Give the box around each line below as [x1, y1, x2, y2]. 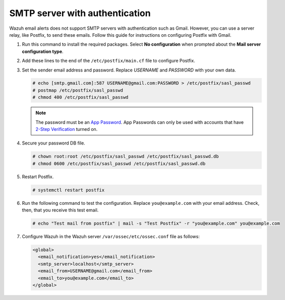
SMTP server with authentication [9, 8, 151, 19]
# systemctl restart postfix [32, 187, 105, 193]
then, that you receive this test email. [22, 207, 99, 213]
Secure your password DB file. [22, 140, 85, 146]
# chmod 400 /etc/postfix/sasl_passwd [32, 95, 129, 100]
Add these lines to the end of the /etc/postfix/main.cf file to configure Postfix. [22, 58, 195, 64]
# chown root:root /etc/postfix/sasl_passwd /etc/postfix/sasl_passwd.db [32, 154, 219, 160]
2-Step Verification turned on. [35, 126, 98, 132]
